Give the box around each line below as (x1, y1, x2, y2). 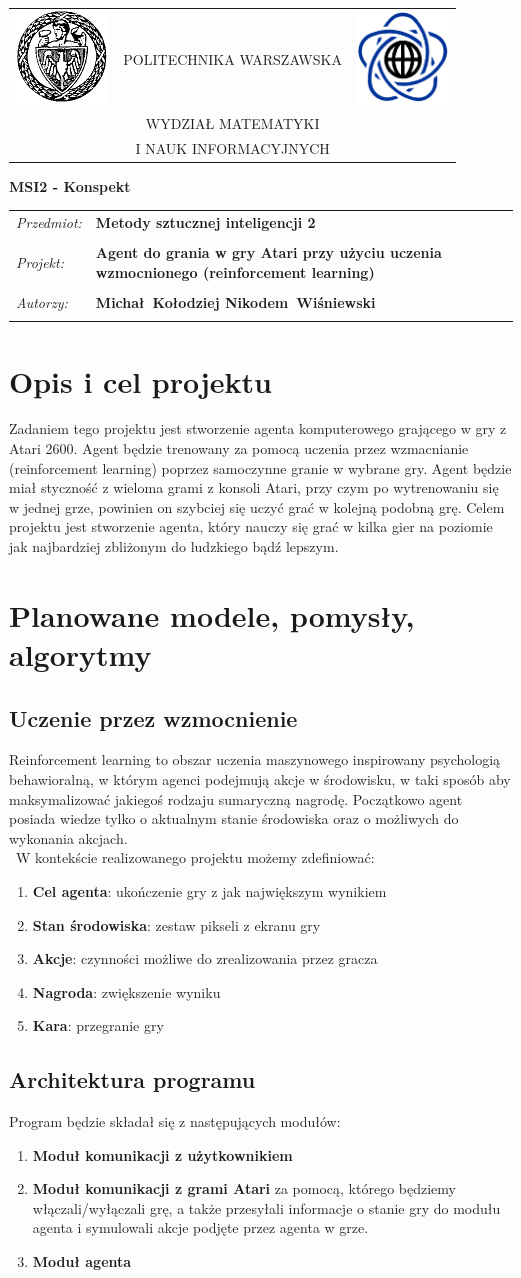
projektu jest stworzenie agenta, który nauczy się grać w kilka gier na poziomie (9, 516, 493, 537)
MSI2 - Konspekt (9, 175, 131, 196)
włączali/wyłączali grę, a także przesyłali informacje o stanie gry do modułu (32, 1197, 501, 1218)
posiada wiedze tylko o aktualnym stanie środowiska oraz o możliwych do (9, 808, 459, 829)
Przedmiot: (16, 212, 82, 233)
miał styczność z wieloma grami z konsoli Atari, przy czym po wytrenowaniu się (9, 477, 499, 498)
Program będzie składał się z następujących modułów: (9, 1111, 341, 1132)
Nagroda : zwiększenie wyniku (32, 981, 221, 1002)
